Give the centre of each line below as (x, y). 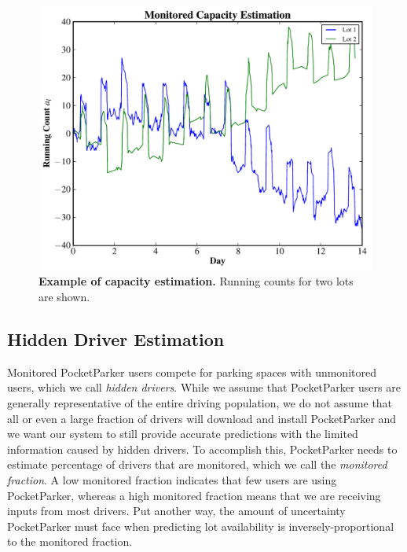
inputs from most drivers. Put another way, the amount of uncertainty (176, 511)
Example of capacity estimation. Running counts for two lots (196, 281)
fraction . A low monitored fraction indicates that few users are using (172, 479)
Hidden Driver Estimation (116, 339)
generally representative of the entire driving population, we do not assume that (200, 402)
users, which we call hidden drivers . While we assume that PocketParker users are (204, 387)
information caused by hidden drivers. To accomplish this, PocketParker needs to (202, 449)
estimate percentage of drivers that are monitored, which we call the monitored (197, 464)
